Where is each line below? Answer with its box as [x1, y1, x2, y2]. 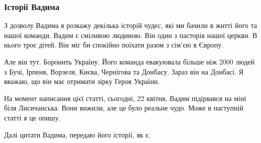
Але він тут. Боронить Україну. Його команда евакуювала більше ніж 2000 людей [4, 56, 255, 66]
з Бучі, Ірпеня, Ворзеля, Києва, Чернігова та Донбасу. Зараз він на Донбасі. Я [4, 66, 244, 76]
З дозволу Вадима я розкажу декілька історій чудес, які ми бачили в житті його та [4, 20, 257, 30]
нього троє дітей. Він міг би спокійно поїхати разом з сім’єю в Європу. [4, 39, 224, 50]
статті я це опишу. [4, 112, 61, 122]
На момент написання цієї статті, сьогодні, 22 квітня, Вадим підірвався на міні [4, 92, 246, 103]
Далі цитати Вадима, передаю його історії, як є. [4, 129, 151, 139]
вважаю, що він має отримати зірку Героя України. [4, 76, 160, 86]
